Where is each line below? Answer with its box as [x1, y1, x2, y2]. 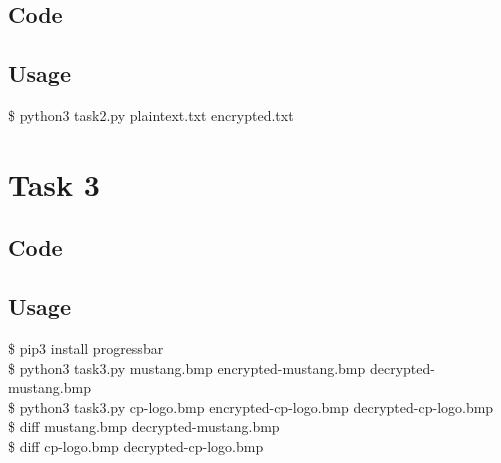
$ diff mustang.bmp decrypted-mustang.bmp [8, 416, 280, 437]
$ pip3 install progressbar [8, 337, 164, 358]
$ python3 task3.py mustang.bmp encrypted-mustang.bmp [8, 357, 366, 378]
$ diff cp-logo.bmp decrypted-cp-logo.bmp [8, 435, 264, 456]
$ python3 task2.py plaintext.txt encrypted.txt [8, 104, 294, 125]
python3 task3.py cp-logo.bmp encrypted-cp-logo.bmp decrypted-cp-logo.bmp [19, 396, 494, 417]
